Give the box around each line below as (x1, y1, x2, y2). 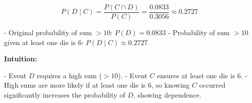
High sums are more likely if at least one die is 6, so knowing (4, 80, 190, 90)
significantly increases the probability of (4, 90, 126, 100)
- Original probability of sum (4, 27, 92, 38)
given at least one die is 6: (4, 37, 84, 47)
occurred (199, 80, 226, 90)
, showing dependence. (133, 90, 201, 100)
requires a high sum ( (36, 70, 102, 80)
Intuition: (4, 53, 37, 64)
